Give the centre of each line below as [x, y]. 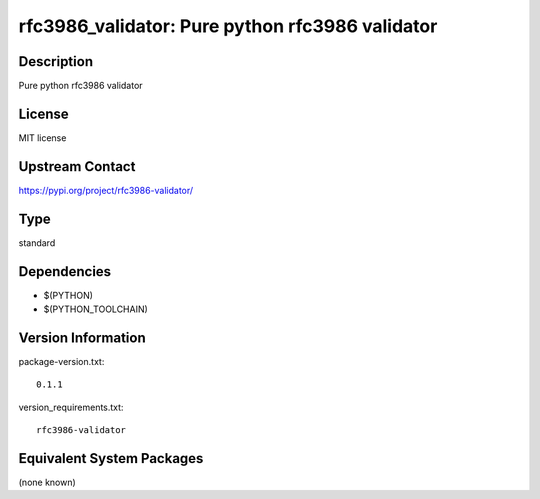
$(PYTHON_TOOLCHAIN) [96, 309]
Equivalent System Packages [111, 458]
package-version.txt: [61, 361]
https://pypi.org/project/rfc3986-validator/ [106, 190]
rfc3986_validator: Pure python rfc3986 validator [228, 26]
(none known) [47, 482]
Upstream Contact [77, 166]
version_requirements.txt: [71, 407]
